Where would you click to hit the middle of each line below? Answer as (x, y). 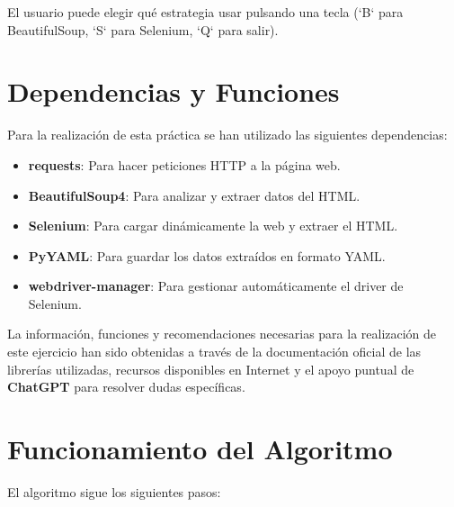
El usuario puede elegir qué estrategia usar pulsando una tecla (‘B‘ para (205, 12)
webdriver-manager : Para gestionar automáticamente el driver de (216, 286)
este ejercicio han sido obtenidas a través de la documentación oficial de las (214, 352)
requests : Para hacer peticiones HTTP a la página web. (184, 164)
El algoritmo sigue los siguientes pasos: (114, 491)
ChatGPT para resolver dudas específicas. (126, 387)
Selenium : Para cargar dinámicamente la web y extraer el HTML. (213, 226)
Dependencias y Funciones (174, 91)
